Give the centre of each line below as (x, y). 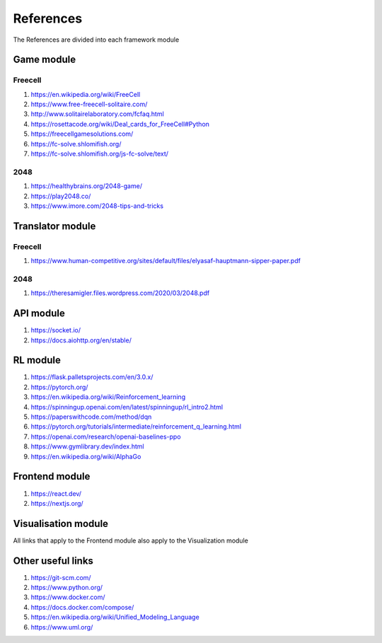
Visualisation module (61, 523)
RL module (37, 360)
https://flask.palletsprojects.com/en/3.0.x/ (92, 377)
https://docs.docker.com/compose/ (82, 607)
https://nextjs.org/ (57, 503)
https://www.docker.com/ (68, 597)
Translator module (54, 226)
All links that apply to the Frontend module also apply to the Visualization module (131, 540)
